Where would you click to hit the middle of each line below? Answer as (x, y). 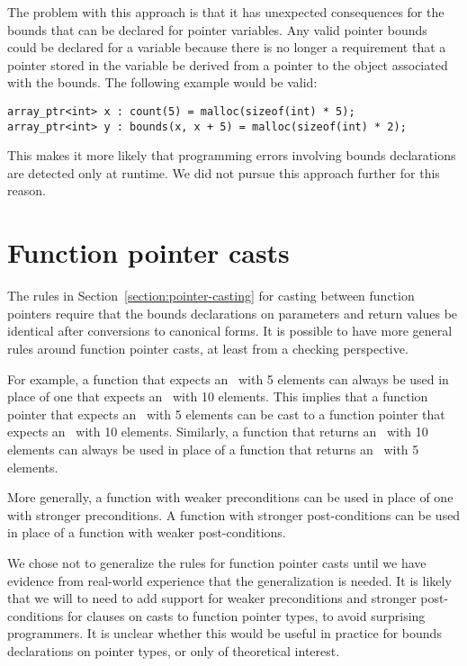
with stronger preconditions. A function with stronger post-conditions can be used (234, 514)
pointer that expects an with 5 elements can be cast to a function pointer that (226, 414)
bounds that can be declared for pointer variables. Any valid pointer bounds (217, 29)
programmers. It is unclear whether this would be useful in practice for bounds (225, 633)
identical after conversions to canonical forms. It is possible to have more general (230, 331)
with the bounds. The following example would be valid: (162, 82)
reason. (27, 190)
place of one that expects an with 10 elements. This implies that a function (218, 396)
